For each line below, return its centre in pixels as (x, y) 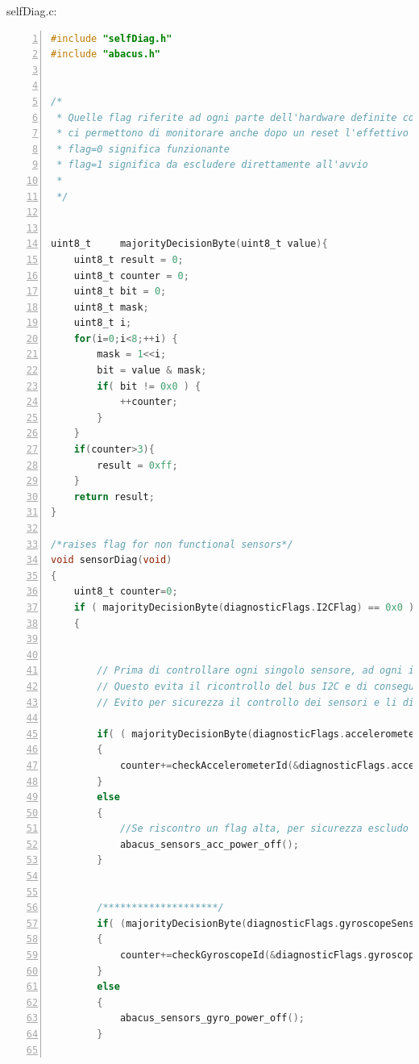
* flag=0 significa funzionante (143, 149)
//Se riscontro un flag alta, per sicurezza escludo (264, 829)
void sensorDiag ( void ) (112, 560)
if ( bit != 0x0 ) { (149, 386)
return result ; (114, 497)
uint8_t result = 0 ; (129, 259)
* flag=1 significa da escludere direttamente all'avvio (212, 165)
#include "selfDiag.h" (112, 38)
